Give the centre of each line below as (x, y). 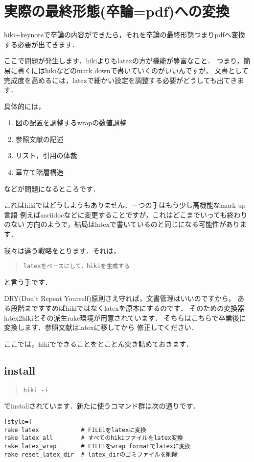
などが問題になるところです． (52, 188)
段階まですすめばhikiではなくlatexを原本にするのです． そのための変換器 (127, 308)
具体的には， (24, 106)
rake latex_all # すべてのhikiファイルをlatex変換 (93, 438)
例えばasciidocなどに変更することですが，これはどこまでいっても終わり (134, 214)
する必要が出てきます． (42, 44)
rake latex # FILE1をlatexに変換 (75, 430)
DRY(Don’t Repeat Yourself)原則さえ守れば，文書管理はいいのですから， (120, 298)
